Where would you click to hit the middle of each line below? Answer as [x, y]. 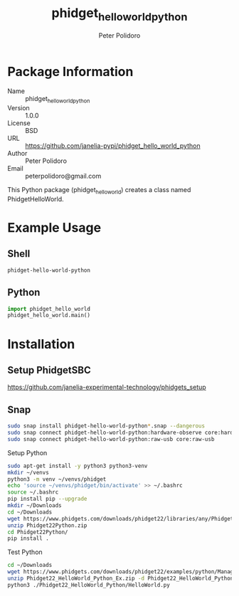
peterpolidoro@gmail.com [63, 176]
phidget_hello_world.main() [49, 315]
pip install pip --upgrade [47, 499]
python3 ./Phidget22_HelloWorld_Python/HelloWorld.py [89, 585]
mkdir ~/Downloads [34, 506]
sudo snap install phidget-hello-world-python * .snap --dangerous [106, 426]
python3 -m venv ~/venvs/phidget [57, 479]
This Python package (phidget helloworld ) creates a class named [99, 191]
